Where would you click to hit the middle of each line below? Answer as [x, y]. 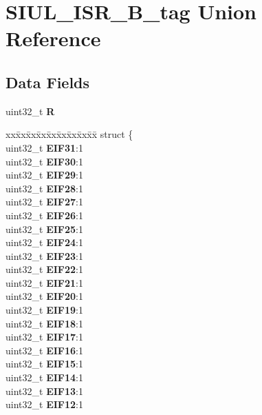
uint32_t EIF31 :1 [44, 147]
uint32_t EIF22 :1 [44, 269]
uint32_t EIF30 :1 [44, 161]
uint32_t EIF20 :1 [44, 296]
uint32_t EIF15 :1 [44, 364]
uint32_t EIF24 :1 [44, 242]
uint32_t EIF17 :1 [44, 337]
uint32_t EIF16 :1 [44, 350]
